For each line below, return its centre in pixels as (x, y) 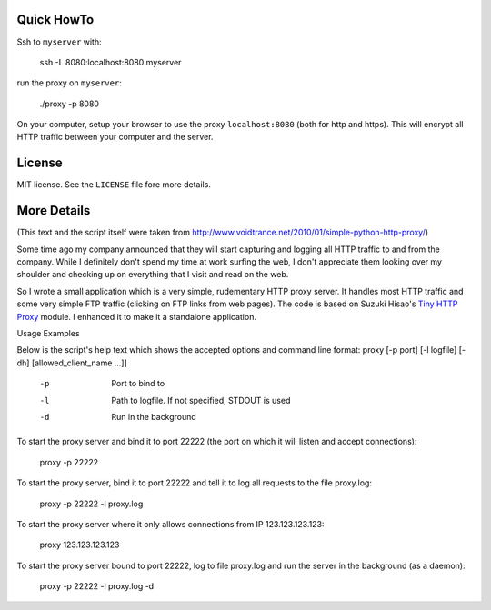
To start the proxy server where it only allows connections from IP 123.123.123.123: (170, 524)
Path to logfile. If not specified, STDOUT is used (201, 400)
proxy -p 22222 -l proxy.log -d (97, 586)
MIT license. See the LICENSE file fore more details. (114, 185)
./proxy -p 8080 (70, 104)
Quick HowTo (55, 20)
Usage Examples (49, 334)
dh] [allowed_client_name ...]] (72, 363)
